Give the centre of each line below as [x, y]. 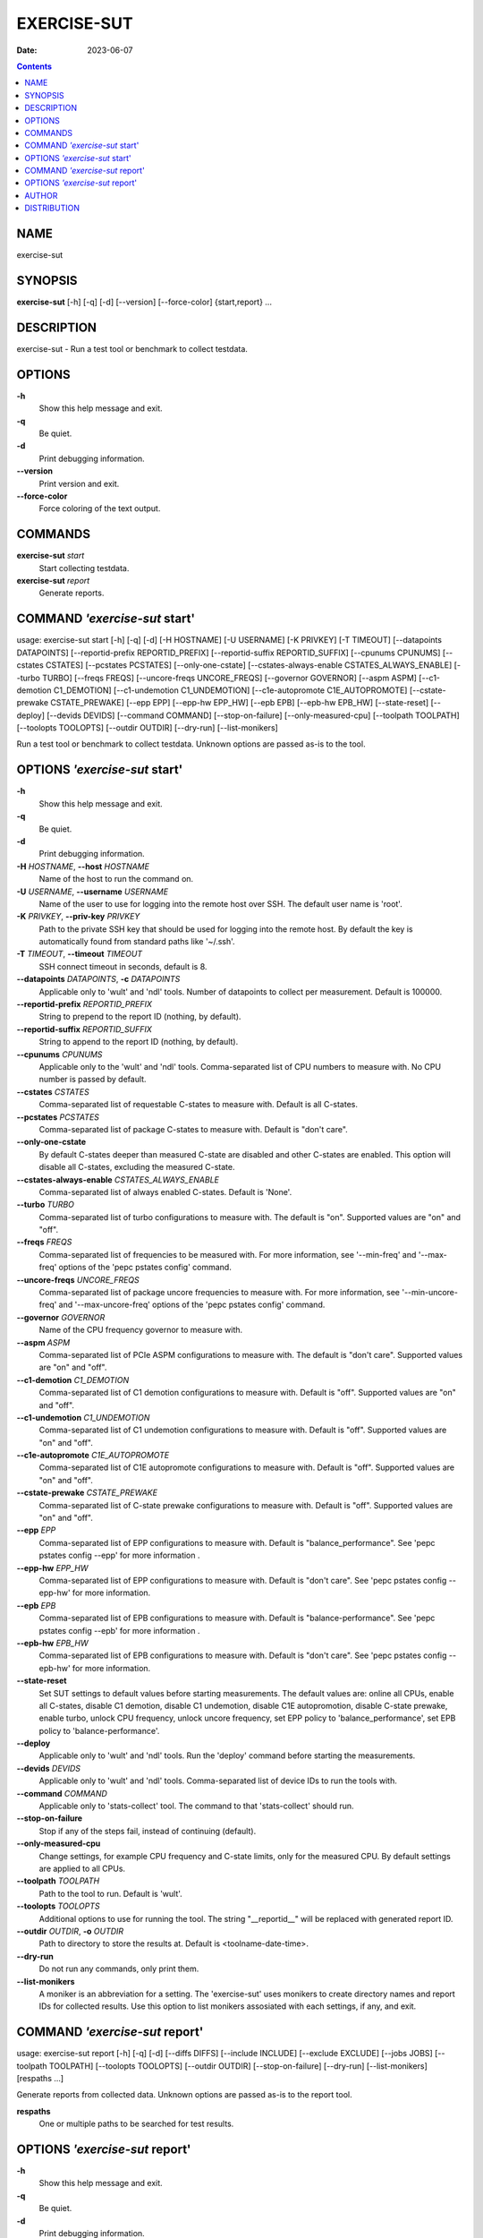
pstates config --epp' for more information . [119, 1555]
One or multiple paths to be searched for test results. [136, 2124]
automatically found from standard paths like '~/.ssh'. [137, 942]
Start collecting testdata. [84, 568]
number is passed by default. [93, 1080]
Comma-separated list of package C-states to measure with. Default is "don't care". [193, 1129]
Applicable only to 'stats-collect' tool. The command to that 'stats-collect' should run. [196, 1806]
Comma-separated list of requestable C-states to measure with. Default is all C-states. [198, 1105]
